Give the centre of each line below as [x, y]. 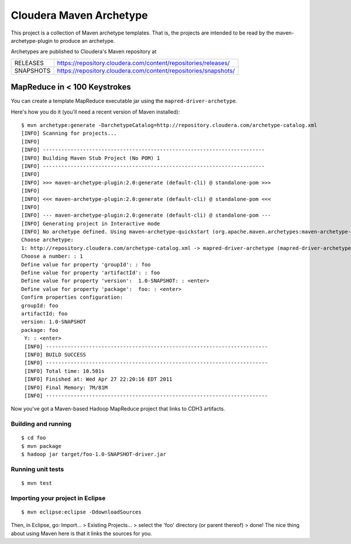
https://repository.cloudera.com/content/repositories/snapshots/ [146, 70]
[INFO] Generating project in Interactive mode [91, 223]
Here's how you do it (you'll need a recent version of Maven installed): [95, 112]
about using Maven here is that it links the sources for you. [81, 533]
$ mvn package [41, 446]
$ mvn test [37, 483]
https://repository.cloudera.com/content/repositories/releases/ [144, 63]
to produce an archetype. [84, 40]
